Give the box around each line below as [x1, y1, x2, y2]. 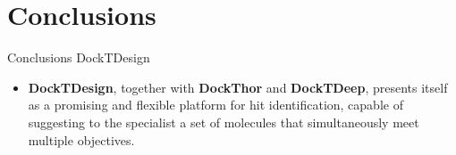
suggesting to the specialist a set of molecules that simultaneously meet [28, 112, 419, 131]
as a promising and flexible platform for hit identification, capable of [28, 95, 403, 114]
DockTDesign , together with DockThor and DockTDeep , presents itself [28, 77, 448, 96]
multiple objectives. [28, 130, 135, 149]
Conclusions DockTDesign [7, 48, 150, 67]
